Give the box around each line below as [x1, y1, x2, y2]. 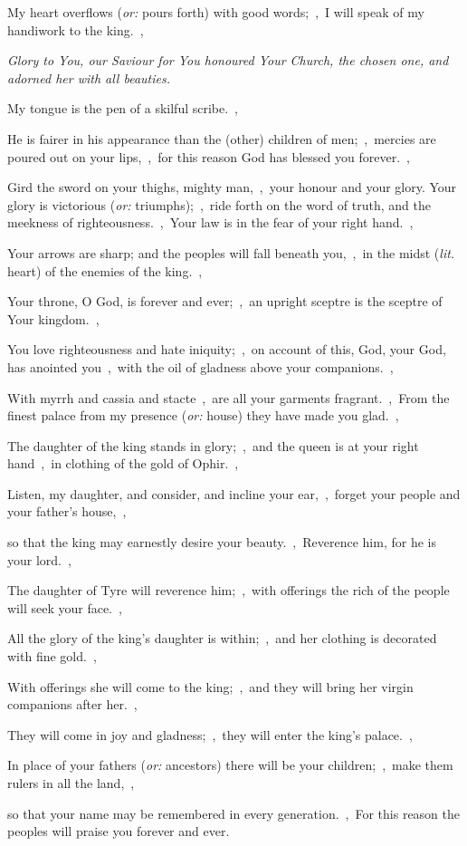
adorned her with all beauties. [7, 68, 170, 87]
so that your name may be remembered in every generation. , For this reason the [7, 803, 461, 822]
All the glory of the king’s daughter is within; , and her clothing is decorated [7, 629, 437, 648]
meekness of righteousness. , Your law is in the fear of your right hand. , [7, 213, 414, 232]
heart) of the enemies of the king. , [7, 261, 203, 280]
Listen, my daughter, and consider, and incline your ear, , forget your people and [7, 484, 461, 503]
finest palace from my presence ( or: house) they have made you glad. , [7, 406, 399, 425]
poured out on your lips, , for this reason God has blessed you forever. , [7, 147, 410, 166]
